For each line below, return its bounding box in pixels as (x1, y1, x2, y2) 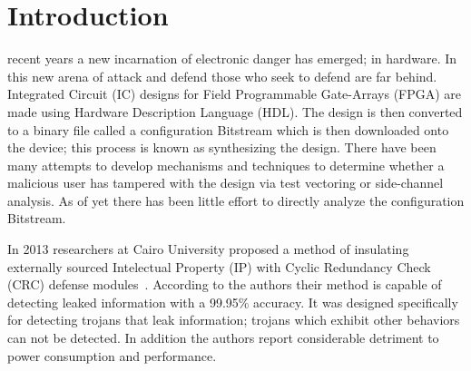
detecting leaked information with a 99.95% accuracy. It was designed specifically (7, 292, 458, 311)
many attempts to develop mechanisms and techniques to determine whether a (7, 155, 445, 174)
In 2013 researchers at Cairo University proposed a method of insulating (7, 239, 409, 259)
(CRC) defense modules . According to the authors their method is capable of (7, 275, 442, 294)
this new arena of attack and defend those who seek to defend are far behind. (7, 66, 437, 85)
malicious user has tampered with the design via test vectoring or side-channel (7, 173, 444, 192)
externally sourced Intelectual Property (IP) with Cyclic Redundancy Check (7, 257, 431, 276)
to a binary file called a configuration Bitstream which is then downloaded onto (7, 120, 449, 139)
